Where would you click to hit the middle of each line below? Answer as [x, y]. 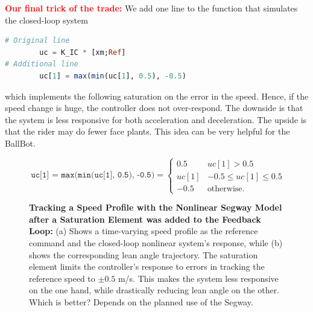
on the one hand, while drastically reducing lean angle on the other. [154, 290]
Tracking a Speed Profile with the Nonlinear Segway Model [156, 207]
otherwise [225, 189]
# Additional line [42, 64]
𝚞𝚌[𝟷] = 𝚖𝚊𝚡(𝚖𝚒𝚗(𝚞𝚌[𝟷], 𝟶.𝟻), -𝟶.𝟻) [93, 175]
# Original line [37, 41]
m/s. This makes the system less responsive [198, 278]
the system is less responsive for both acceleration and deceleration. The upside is [156, 119]
